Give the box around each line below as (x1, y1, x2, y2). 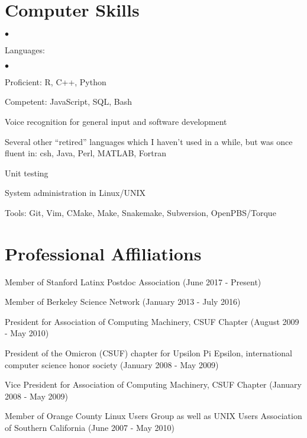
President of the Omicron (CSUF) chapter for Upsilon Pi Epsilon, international (5, 346, 292, 359)
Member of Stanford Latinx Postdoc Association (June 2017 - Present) (5, 275, 261, 288)
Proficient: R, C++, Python (5, 75, 106, 88)
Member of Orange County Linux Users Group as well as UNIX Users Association (5, 410, 302, 422)
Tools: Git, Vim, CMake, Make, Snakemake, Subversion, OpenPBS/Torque (5, 206, 276, 218)
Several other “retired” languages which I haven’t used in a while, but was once (5, 135, 293, 147)
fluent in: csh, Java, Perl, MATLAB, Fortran (5, 147, 167, 159)
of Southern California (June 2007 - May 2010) (5, 421, 174, 433)
